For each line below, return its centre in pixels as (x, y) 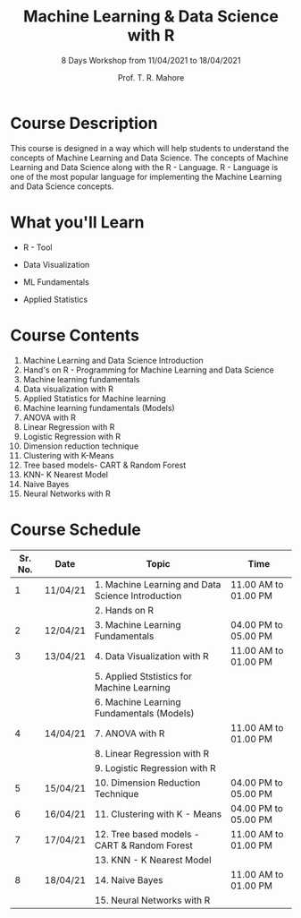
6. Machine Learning (138, 702)
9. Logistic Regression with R (155, 768)
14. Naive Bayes (129, 879)
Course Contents (75, 335)
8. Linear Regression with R (151, 753)
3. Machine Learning (138, 624)
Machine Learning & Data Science (151, 17)
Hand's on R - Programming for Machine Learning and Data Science (149, 370)
